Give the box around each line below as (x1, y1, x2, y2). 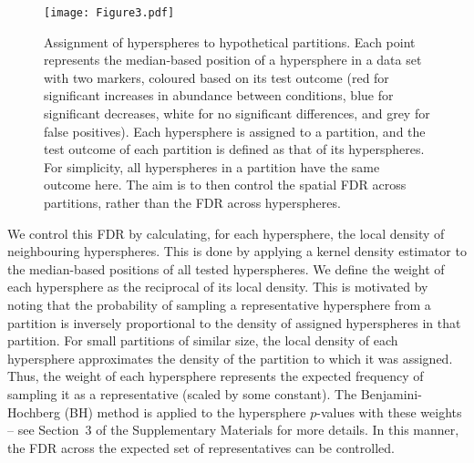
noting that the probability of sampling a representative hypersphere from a (7, 294, 431, 314)
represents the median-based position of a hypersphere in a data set (44, 50, 422, 69)
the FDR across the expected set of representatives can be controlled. (7, 437, 395, 457)
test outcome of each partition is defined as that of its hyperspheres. (44, 139, 425, 159)
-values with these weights (316, 402, 462, 421)
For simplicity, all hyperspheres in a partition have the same (44, 157, 380, 176)
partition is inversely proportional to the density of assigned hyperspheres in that (7, 313, 461, 332)
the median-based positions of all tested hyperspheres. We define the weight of (7, 259, 445, 278)
